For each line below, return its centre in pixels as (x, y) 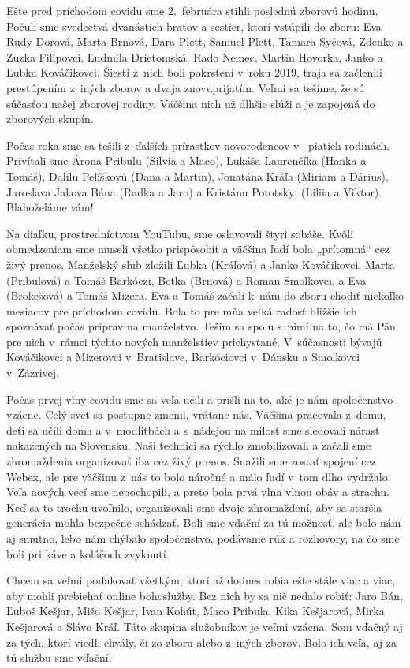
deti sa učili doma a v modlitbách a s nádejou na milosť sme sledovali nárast (193, 429)
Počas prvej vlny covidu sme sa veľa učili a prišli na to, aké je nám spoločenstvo (200, 399)
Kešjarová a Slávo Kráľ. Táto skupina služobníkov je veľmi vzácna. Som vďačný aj (205, 626)
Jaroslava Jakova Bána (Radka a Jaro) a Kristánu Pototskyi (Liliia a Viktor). (194, 191)
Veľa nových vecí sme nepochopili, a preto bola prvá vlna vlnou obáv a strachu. (198, 492)
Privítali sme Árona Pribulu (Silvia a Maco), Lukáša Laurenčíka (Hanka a (186, 160)
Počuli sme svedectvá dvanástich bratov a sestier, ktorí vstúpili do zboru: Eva (194, 26)
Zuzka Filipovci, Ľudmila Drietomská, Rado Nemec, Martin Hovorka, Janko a (195, 56)
